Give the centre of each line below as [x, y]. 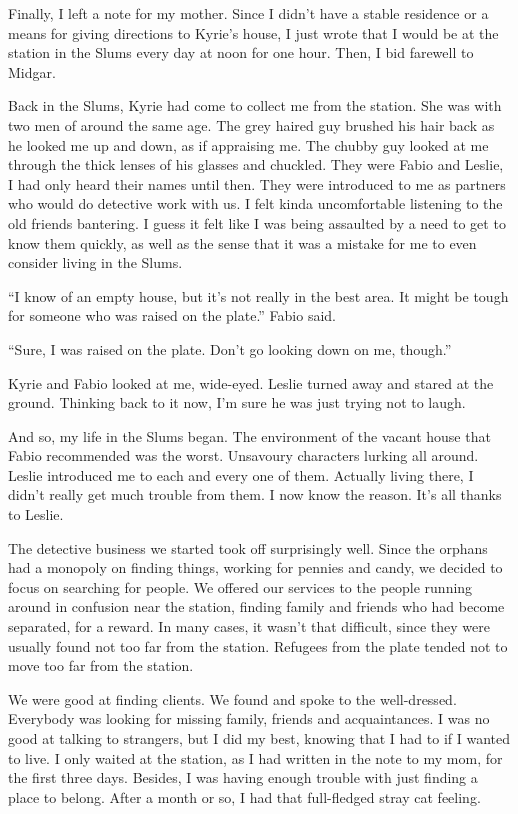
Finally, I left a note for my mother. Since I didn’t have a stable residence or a [248, 13]
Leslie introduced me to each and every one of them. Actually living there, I [241, 474]
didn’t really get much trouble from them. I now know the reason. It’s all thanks [255, 494]
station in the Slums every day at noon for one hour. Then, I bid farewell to [241, 52]
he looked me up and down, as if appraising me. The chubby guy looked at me [248, 144]
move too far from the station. [101, 665]
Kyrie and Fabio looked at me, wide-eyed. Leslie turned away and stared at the [251, 382]
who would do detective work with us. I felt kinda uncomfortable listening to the [255, 203]
